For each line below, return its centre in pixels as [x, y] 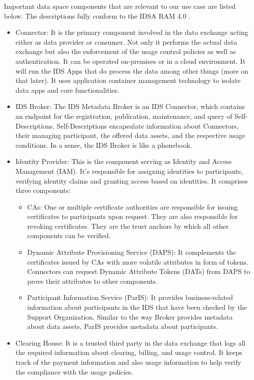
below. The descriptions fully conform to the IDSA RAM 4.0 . [97, 15]
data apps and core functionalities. [67, 90]
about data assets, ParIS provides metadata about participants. [123, 326]
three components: [43, 190]
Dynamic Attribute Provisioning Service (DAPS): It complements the [132, 252]
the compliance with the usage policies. [74, 371]
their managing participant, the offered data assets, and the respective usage [130, 135]
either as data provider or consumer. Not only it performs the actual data [126, 41]
